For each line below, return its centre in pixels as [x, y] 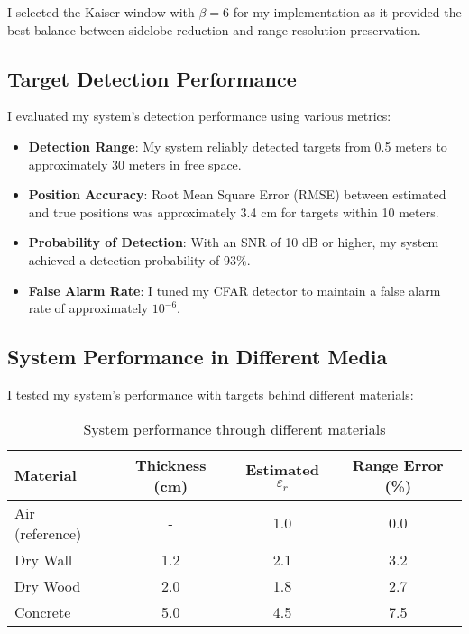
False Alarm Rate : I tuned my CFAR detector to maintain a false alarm [234, 290]
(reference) [48, 533]
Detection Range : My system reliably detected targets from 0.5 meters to [238, 146]
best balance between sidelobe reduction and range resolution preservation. [214, 29]
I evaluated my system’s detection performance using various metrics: [199, 116]
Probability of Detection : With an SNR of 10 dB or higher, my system [234, 242]
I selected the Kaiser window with [101, 12]
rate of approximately [88, 308]
